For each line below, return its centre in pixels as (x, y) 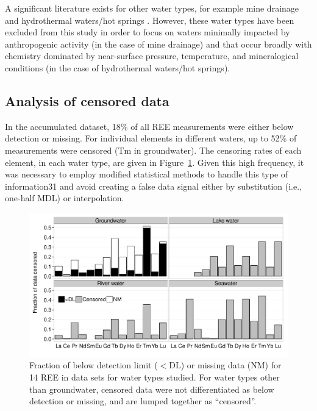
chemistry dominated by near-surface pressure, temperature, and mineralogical (152, 56)
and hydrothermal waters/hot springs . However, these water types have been (150, 20)
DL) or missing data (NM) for (225, 365)
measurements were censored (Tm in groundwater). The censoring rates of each (153, 150)
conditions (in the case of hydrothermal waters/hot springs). (118, 67)
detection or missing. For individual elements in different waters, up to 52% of (151, 138)
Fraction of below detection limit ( (94, 365)
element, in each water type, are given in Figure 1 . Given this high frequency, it (155, 162)
